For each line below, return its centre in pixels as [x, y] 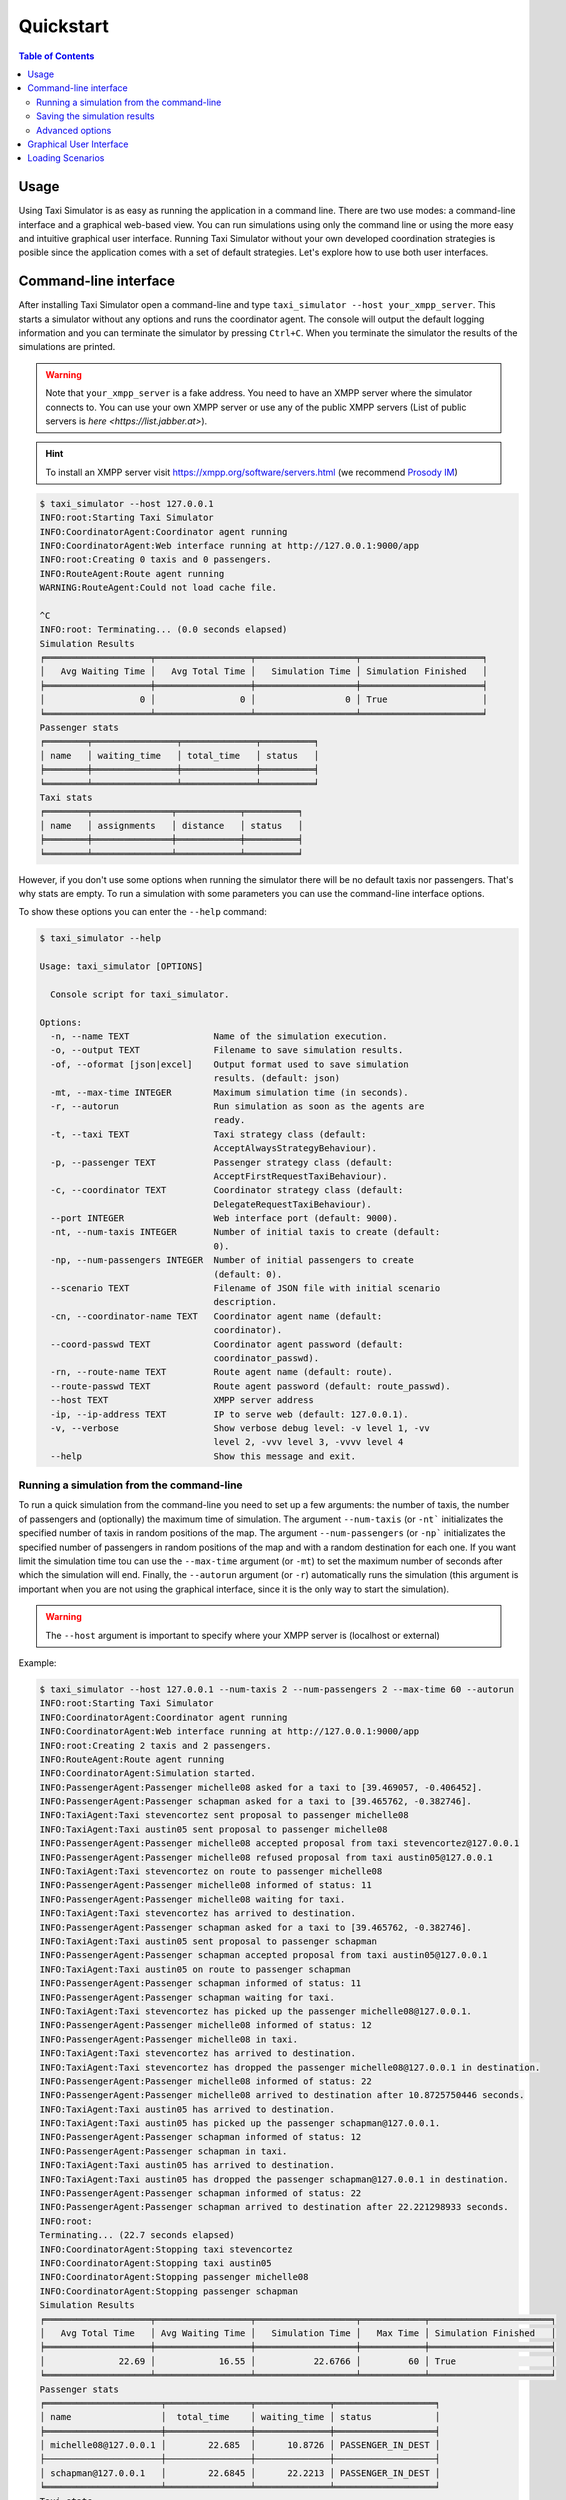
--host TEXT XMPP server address [182, 1400]
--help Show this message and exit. [203, 1456]
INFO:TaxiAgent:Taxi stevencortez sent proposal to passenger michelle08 [224, 1815]
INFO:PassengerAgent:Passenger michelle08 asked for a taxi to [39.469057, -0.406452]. [261, 1787]
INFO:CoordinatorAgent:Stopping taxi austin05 [155, 2263]
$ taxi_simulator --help [100, 938]
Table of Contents [56, 56]
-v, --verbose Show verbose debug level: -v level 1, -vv [240, 1428]
